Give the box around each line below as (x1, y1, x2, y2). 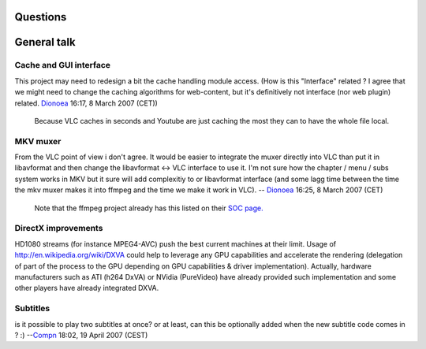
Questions (14, 10, 67, 24)
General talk (14, 35, 76, 49)
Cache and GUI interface (14, 60, 110, 71)
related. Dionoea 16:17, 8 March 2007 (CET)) (14, 98, 158, 108)
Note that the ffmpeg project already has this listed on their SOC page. (34, 203, 263, 213)
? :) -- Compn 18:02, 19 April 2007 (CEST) (14, 330, 148, 340)
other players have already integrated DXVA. (14, 284, 159, 293)
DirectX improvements (14, 223, 103, 234)
